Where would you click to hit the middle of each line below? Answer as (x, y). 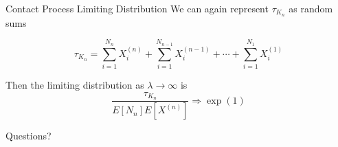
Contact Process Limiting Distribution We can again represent (137, 8)
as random (311, 8)
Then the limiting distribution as (75, 84)
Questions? (29, 136)
